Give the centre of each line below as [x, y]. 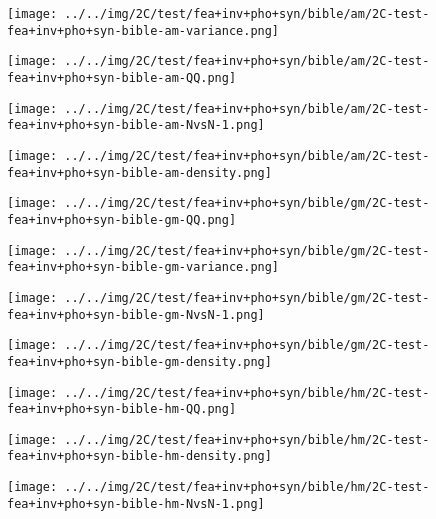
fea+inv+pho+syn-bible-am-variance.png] [143, 30]
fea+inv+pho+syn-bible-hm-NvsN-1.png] [136, 503]
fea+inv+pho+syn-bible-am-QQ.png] [122, 77]
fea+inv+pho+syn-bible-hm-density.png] [139, 456]
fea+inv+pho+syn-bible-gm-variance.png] [143, 267]
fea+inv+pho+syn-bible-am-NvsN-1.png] [136, 125]
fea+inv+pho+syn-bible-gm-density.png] [139, 361]
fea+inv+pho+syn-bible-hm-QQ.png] [122, 409]
